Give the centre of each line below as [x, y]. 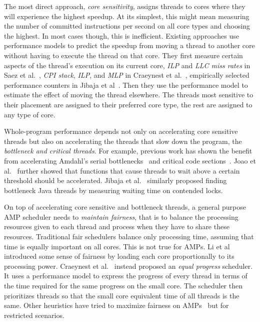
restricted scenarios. [34, 315]
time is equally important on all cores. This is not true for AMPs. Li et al [117, 246]
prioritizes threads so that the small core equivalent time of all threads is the [122, 295]
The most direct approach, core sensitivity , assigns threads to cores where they [125, 6]
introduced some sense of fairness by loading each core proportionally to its [119, 256]
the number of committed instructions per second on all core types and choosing [127, 26]
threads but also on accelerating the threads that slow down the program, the [123, 141]
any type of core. [30, 114]
